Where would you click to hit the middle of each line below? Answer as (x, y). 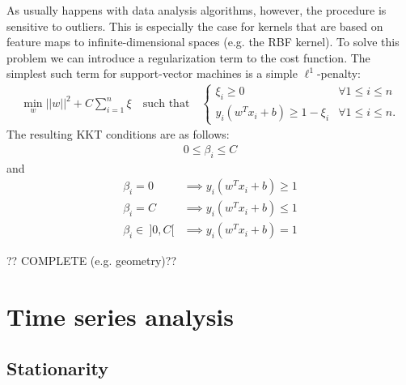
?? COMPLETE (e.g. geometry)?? (92, 261)
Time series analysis (120, 317)
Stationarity (57, 368)
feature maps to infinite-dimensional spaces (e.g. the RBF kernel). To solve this (203, 42)
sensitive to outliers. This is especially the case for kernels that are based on (195, 26)
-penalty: (339, 73)
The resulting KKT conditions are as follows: (118, 134)
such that (166, 104)
